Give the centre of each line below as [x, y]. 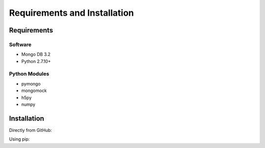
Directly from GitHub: [31, 130]
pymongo [31, 84]
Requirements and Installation [72, 13]
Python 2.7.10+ [36, 61]
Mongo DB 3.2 [36, 55]
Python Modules [29, 74]
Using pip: [19, 139]
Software [20, 44]
